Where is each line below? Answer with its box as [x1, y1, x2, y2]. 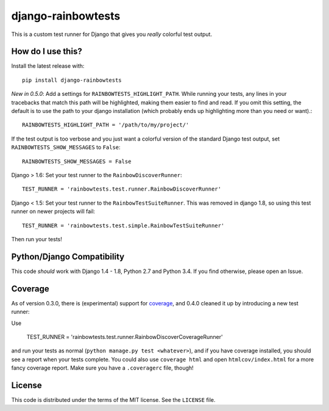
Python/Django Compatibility [11, 251, 125, 262]
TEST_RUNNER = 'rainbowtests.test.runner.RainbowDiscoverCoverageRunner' [26, 333, 223, 340]
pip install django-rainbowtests [22, 76, 122, 84]
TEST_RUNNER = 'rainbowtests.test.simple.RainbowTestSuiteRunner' [22, 222, 225, 229]
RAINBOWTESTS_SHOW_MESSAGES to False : [11, 144, 121, 151]
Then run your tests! [11, 235, 62, 242]
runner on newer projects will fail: [11, 208, 96, 215]
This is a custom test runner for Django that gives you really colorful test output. [11, 31, 213, 38]
